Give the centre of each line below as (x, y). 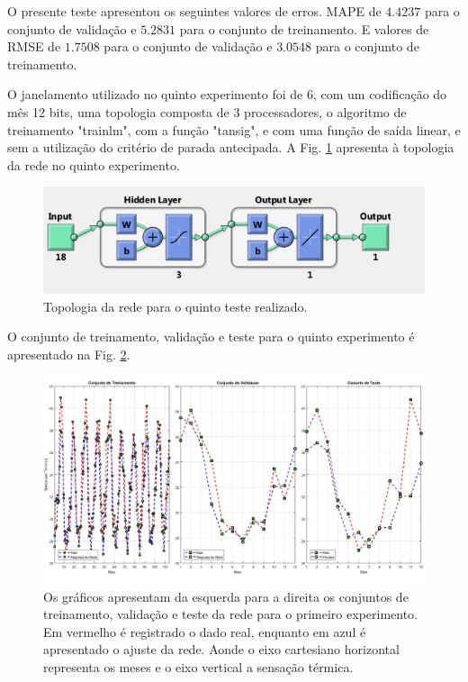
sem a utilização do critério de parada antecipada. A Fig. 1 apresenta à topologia (231, 147)
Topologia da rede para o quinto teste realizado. (175, 306)
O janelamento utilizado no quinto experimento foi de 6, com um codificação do (227, 94)
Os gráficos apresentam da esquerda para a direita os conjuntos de (226, 596)
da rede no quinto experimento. (94, 164)
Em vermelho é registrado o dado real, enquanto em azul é (205, 631)
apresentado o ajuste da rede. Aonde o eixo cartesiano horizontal (221, 649)
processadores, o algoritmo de (325, 111)
